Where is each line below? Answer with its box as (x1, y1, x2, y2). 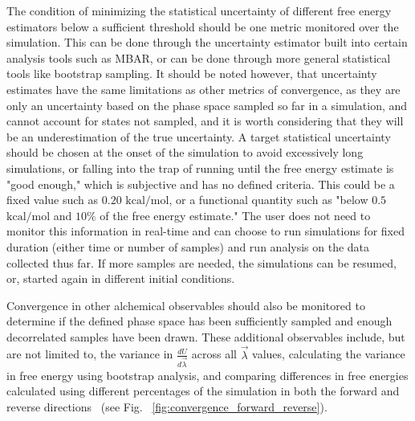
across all (191, 345, 237, 362)
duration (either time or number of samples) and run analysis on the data (6, 238, 370, 255)
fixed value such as (6, 191, 99, 208)
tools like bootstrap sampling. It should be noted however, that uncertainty (6, 65, 377, 82)
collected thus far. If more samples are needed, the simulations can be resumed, (6, 254, 397, 271)
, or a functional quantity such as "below (169, 191, 368, 208)
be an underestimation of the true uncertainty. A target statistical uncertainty (6, 128, 391, 145)
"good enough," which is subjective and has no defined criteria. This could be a (6, 175, 395, 192)
